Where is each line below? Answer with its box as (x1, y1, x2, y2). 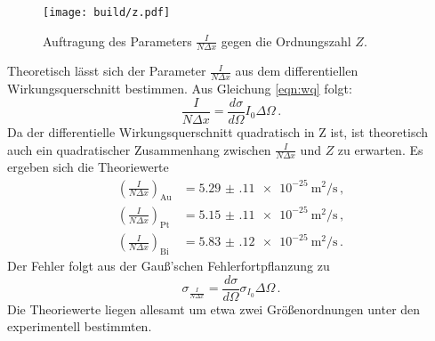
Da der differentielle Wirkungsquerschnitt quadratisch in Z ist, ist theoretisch (7, 122, 429, 141)
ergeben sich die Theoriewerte (7, 158, 169, 176)
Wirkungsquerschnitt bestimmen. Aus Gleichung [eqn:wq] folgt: (7, 79, 352, 98)
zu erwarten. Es (337, 140, 423, 158)
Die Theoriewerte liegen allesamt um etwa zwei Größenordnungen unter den (7, 299, 421, 318)
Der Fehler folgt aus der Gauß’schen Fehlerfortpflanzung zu (7, 256, 330, 274)
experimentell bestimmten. (7, 317, 152, 336)
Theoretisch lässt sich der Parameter (7, 61, 206, 80)
